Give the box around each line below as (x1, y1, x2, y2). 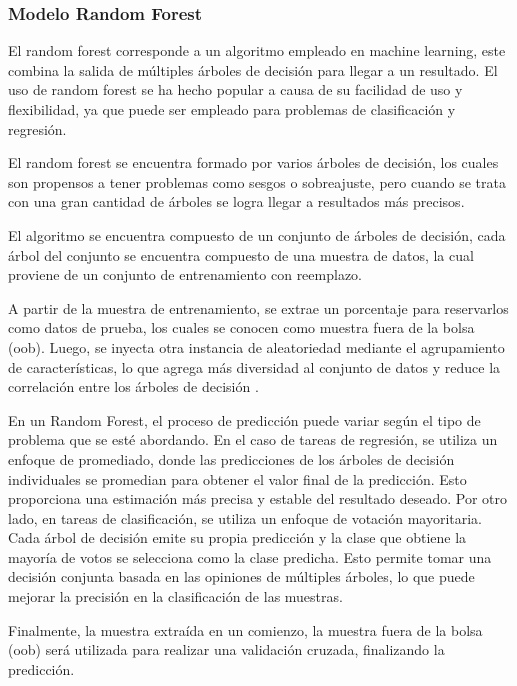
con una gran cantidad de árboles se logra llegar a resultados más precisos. (8, 191, 465, 212)
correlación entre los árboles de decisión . (8, 376, 259, 397)
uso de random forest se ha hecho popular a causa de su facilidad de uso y (8, 79, 463, 100)
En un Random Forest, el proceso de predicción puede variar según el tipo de (8, 409, 481, 430)
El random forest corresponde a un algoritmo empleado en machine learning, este (8, 40, 506, 61)
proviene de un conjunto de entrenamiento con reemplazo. (8, 264, 363, 285)
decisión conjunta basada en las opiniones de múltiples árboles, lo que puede (8, 566, 475, 587)
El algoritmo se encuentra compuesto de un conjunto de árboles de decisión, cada (8, 224, 506, 245)
